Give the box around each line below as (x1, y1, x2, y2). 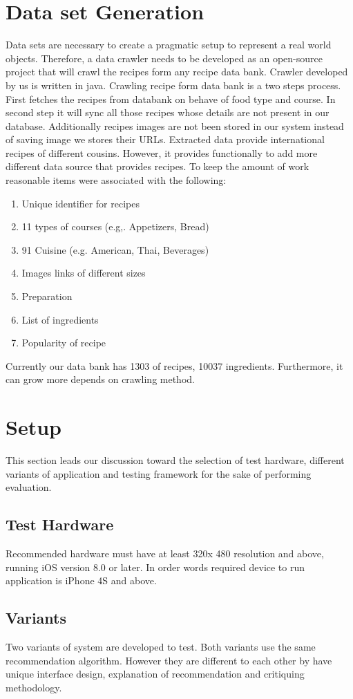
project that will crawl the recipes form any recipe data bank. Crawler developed (6, 64, 348, 79)
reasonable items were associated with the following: (6, 173, 227, 187)
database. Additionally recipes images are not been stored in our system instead (6, 118, 344, 133)
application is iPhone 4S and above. (6, 573, 157, 588)
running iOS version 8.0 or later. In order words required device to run (6, 559, 305, 574)
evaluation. (6, 480, 52, 494)
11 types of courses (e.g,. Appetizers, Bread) (21, 219, 209, 234)
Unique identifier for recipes (21, 196, 140, 210)
